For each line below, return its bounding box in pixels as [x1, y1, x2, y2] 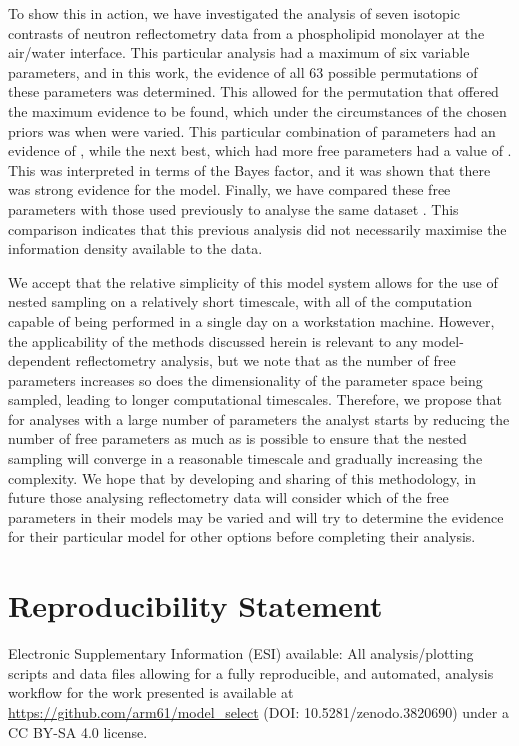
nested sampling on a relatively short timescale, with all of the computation [8, 291, 472, 312]
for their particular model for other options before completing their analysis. [8, 526, 476, 547]
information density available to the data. [8, 238, 263, 259]
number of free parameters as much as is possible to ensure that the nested [8, 428, 467, 449]
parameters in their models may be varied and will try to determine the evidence [8, 506, 504, 527]
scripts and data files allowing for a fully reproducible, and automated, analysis [8, 662, 494, 683]
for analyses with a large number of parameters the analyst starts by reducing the [8, 408, 510, 429]
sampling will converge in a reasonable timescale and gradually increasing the [8, 448, 483, 469]
